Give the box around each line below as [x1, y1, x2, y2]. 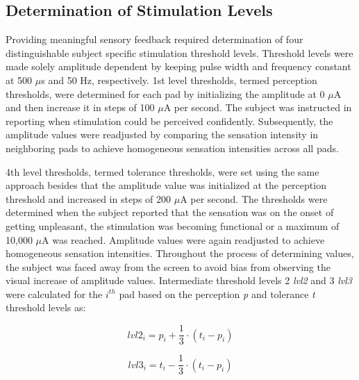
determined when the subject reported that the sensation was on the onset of [6, 205, 334, 220]
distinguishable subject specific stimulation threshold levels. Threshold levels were [6, 45, 353, 60]
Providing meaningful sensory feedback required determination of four [6, 32, 303, 47]
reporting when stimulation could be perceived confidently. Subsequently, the [6, 113, 333, 128]
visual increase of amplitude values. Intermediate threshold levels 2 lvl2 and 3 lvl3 [6, 273, 352, 288]
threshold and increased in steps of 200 [6, 191, 171, 206]
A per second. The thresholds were [180, 191, 328, 206]
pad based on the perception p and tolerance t [119, 286, 315, 301]
